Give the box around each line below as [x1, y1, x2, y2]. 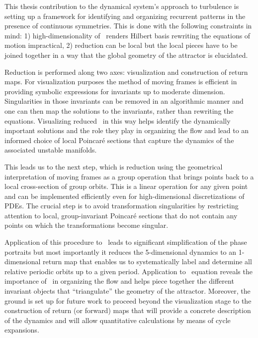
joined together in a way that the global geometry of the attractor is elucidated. [4, 49, 248, 60]
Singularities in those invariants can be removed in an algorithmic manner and [4, 96, 244, 106]
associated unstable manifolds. [4, 145, 97, 155]
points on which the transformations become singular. [4, 220, 169, 230]
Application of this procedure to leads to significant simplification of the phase [4, 237, 247, 247]
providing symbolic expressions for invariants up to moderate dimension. [4, 86, 225, 96]
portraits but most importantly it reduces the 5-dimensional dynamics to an [4, 246, 237, 257]
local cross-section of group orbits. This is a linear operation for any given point [4, 181, 248, 191]
